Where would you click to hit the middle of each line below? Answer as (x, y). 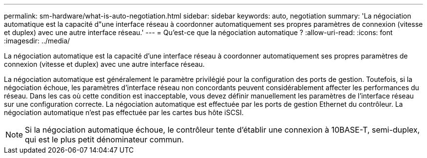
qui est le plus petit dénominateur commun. (105, 139)
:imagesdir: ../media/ (37, 41)
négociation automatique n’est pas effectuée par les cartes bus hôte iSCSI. (124, 112)
